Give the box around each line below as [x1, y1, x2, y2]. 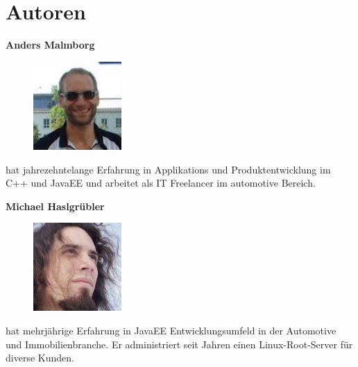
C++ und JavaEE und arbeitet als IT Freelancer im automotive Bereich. [6, 176, 316, 190]
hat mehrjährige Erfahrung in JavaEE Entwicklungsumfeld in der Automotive [6, 323, 336, 338]
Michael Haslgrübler [6, 198, 105, 213]
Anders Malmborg [6, 37, 95, 52]
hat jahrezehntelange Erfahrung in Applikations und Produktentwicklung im [6, 162, 331, 176]
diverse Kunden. [6, 350, 74, 365]
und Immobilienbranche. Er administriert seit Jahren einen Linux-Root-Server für [6, 336, 353, 351]
